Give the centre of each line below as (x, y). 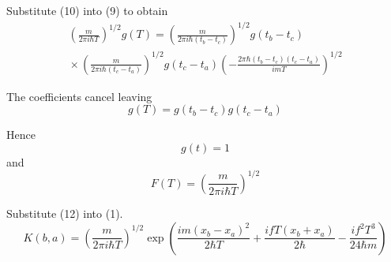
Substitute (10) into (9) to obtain (87, 10)
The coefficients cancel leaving (79, 96)
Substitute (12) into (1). (65, 213)
